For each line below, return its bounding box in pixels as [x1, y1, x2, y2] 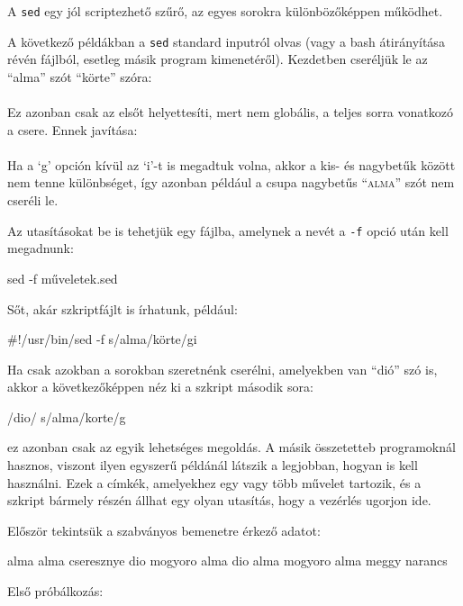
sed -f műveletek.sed [7, 268, 118, 287]
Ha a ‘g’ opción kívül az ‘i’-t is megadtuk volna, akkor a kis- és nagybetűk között [7, 155, 456, 174]
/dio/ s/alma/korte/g [7, 407, 126, 426]
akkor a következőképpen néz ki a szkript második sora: [7, 377, 313, 396]
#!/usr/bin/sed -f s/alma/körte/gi [7, 330, 197, 348]
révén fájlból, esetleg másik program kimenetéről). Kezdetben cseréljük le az [7, 50, 428, 68]
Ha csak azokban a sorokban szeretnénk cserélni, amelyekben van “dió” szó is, [7, 359, 438, 378]
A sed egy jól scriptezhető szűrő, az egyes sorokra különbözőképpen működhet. [7, 2, 443, 20]
